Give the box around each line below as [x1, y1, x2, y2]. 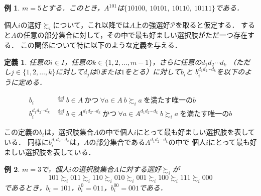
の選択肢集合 [71, 163, 114, 174]
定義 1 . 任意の [4, 56, 50, 67]
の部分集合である [89, 136, 146, 147]
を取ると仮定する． [175, 19, 239, 30]
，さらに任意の [152, 56, 202, 67]
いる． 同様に [4, 136, 49, 147]
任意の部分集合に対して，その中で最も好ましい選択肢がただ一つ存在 [23, 30, 248, 40]
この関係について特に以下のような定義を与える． [20, 39, 182, 50]
